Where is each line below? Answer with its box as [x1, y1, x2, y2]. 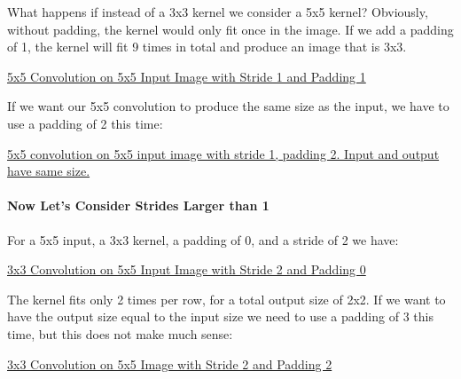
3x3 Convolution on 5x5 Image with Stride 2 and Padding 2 [7, 354, 332, 373]
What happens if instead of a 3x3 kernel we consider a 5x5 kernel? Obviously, [7, 3, 428, 20]
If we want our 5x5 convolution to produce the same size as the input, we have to [7, 97, 449, 115]
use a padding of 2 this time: [7, 114, 163, 132]
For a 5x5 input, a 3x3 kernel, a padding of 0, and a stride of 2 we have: [7, 230, 399, 249]
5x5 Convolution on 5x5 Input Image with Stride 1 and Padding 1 [7, 67, 366, 85]
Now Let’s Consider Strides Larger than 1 [7, 196, 270, 215]
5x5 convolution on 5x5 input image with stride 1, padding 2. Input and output [7, 144, 440, 162]
